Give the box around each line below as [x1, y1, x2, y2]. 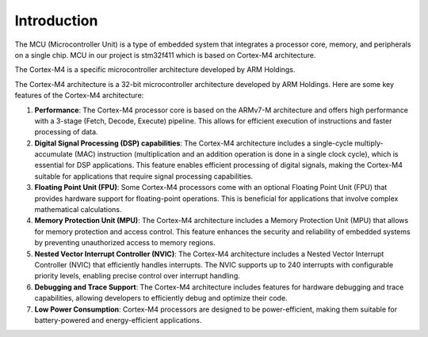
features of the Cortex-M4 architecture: [14, 91, 144, 100]
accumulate [34, 150, 73, 159]
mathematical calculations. [34, 205, 122, 214]
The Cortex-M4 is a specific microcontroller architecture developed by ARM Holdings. [14, 65, 296, 74]
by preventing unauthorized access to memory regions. [34, 238, 216, 248]
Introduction [14, 12, 98, 29]
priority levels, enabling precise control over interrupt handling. [34, 271, 241, 281]
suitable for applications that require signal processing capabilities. [34, 171, 254, 181]
